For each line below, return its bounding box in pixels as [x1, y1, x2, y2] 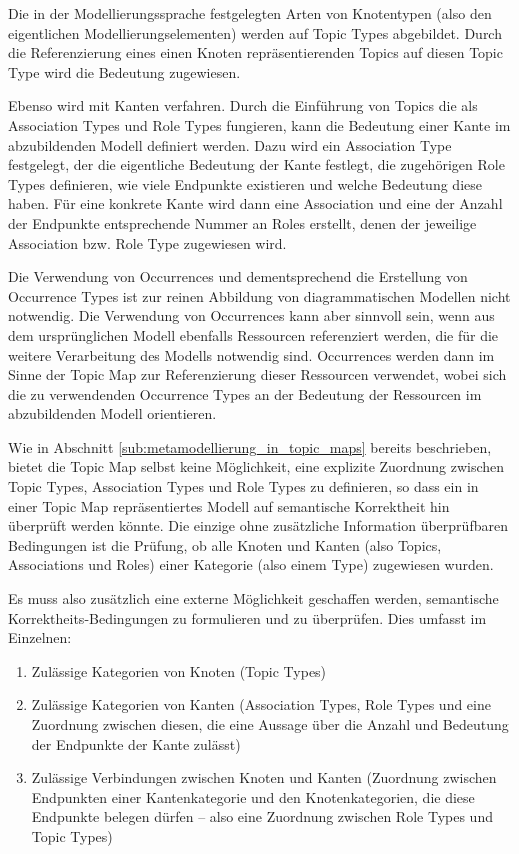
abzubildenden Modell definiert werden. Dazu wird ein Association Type [8, 134, 452, 155]
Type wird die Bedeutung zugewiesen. [8, 61, 241, 82]
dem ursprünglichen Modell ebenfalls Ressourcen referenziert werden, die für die [8, 324, 499, 345]
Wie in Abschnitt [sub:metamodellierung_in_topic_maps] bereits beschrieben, [8, 436, 492, 457]
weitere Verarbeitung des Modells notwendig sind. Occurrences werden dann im [8, 344, 495, 365]
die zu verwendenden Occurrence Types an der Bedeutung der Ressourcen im [8, 383, 482, 404]
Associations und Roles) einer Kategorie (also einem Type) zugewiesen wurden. [8, 554, 494, 575]
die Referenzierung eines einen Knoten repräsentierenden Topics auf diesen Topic [8, 42, 503, 63]
